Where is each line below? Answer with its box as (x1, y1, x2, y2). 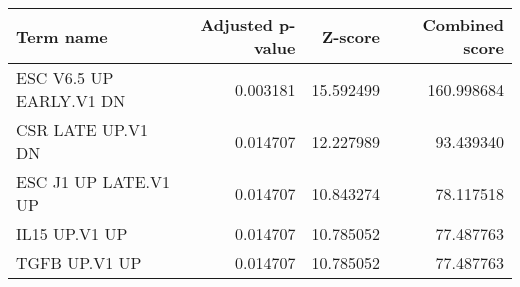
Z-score (321, 24, 380, 48)
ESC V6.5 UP (16, 66, 114, 89)
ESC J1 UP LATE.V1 (16, 170, 171, 193)
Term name (16, 24, 108, 48)
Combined (422, 13, 504, 36)
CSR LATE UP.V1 (16, 118, 149, 141)
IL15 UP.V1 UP (16, 222, 128, 245)
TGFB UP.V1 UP (16, 251, 142, 274)
